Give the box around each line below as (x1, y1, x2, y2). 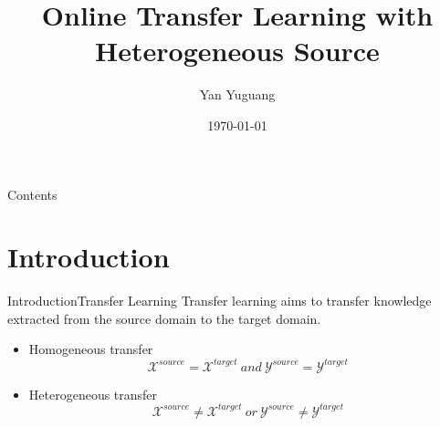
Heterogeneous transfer (28, 384, 158, 403)
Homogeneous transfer (28, 339, 153, 359)
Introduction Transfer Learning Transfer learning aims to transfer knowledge (7, 291, 432, 310)
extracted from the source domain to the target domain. (7, 308, 321, 328)
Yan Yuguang (199, 85, 276, 104)
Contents (7, 184, 58, 203)
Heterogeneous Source (95, 32, 380, 69)
